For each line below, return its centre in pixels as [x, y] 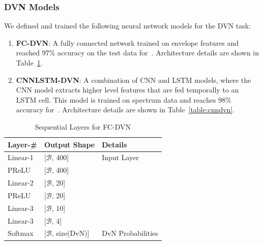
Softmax [21, 233]
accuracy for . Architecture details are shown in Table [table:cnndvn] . [125, 110]
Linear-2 [21, 183]
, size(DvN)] [70, 233]
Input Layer [120, 157]
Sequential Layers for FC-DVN [83, 126]
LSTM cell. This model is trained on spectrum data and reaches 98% [124, 99]
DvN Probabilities [130, 233]
